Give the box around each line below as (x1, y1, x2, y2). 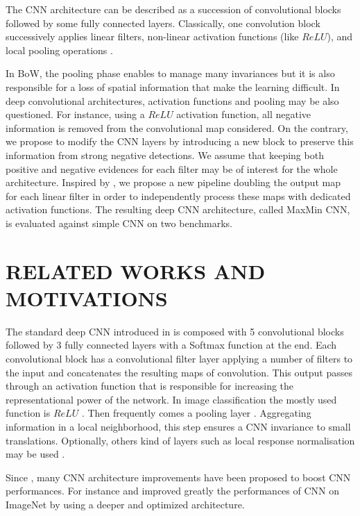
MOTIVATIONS (6, 283, 168, 312)
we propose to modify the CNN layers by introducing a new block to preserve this (6, 134, 354, 149)
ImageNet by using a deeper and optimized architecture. (6, 497, 245, 511)
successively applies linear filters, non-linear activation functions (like (6, 29, 299, 44)
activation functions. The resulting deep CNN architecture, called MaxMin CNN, (6, 202, 350, 217)
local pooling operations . (6, 42, 113, 57)
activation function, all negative (176, 107, 311, 122)
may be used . (6, 447, 65, 461)
